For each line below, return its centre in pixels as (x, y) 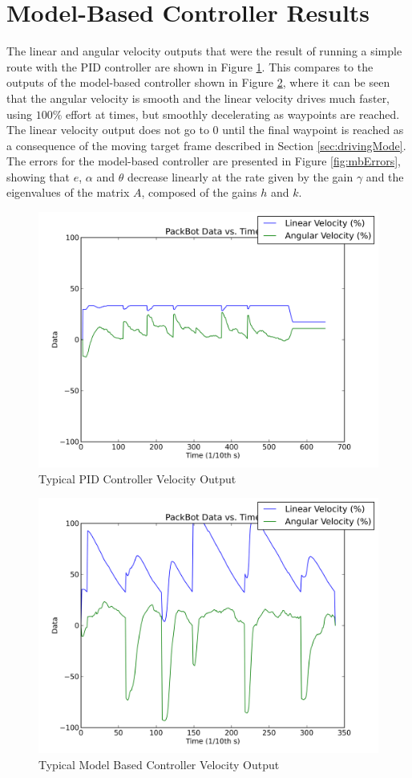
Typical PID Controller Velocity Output (137, 478)
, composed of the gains (199, 192)
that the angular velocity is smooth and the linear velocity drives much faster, (198, 98)
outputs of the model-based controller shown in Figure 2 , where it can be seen (198, 82)
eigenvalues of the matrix (68, 192)
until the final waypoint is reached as (313, 130)
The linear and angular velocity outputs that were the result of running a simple (204, 51)
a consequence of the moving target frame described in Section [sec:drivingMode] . (206, 145)
